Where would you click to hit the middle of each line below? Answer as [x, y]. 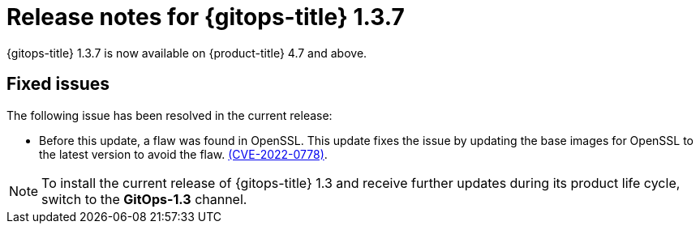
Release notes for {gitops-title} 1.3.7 [206, 17]
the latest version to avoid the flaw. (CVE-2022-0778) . [183, 154]
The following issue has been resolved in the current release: [170, 115]
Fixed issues [58, 84]
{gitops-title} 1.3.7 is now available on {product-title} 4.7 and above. [187, 53]
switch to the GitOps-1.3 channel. [144, 199]
